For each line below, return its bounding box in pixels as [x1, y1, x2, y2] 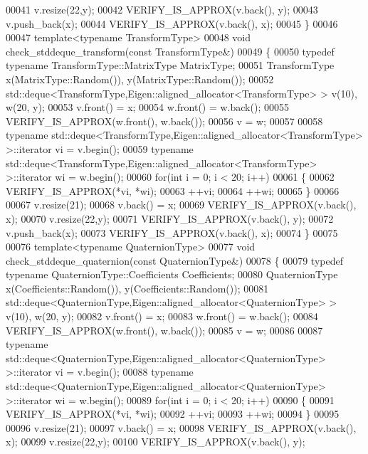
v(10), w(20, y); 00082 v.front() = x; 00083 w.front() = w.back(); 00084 [6, 309, 318, 324]
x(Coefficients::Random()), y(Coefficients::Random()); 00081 [6, 280, 269, 295]
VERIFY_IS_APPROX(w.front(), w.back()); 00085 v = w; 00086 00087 [6, 322, 323, 337]
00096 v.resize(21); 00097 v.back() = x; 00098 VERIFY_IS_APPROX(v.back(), [6, 420, 357, 435]
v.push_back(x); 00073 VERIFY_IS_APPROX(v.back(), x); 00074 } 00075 [6, 225, 338, 240]
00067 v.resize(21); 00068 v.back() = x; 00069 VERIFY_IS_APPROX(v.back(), [6, 197, 357, 212]
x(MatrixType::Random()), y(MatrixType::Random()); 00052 [6, 71, 274, 86]
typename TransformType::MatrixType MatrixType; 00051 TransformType [6, 58, 335, 73]
